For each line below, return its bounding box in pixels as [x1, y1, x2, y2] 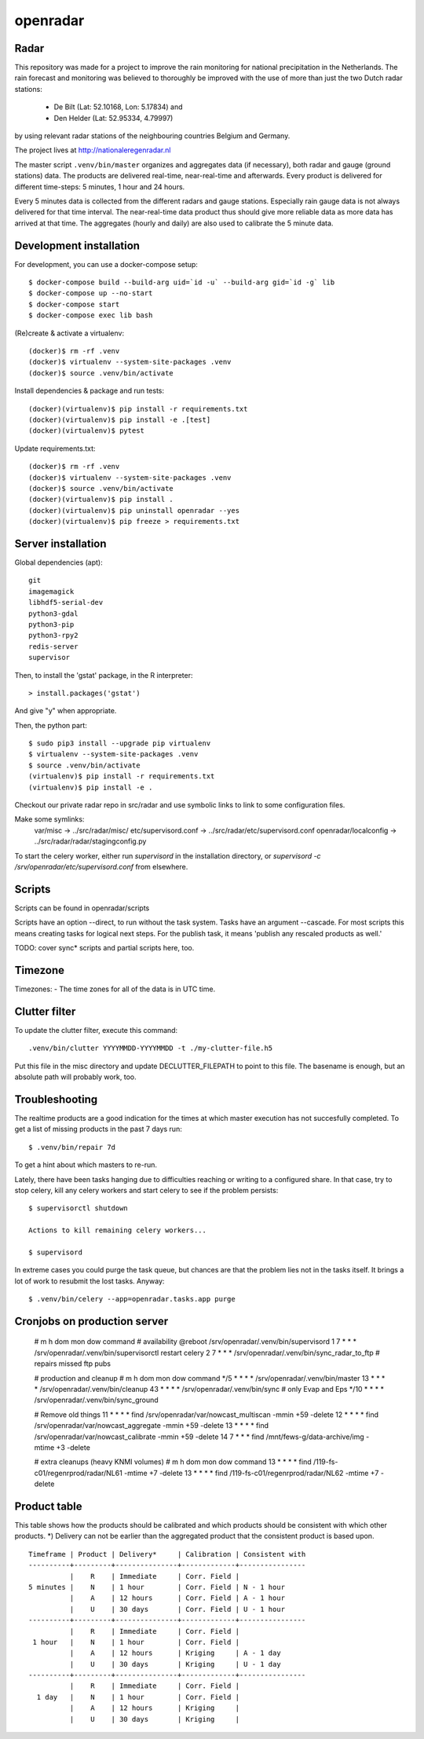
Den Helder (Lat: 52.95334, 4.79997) [53, 113, 174, 123]
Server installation [14, 536, 107, 550]
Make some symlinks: [14, 815, 85, 824]
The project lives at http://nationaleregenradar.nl [14, 145, 171, 155]
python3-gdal [28, 609, 79, 618]
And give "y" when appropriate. [14, 706, 117, 716]
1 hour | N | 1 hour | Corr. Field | [32, 1638, 239, 1646]
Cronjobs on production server [14, 1314, 169, 1327]
